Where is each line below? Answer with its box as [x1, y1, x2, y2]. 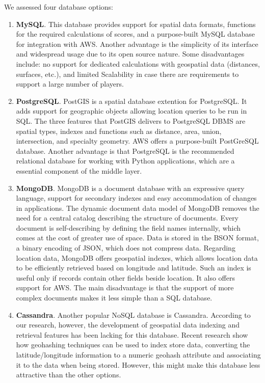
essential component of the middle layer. [16, 165, 142, 176]
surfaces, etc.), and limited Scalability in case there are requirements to [16, 68, 239, 79]
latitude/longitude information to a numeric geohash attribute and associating [16, 349, 261, 360]
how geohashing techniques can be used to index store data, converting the [16, 339, 250, 350]
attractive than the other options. [16, 369, 121, 380]
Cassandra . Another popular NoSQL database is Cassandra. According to [16, 309, 251, 320]
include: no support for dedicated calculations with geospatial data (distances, [16, 58, 260, 69]
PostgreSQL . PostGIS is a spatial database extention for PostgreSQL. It [16, 95, 247, 106]
